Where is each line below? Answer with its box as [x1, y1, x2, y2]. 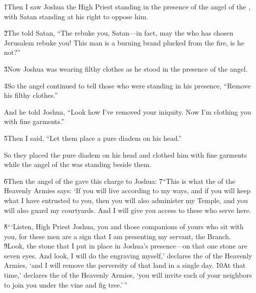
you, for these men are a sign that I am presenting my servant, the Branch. [4, 231, 231, 241]
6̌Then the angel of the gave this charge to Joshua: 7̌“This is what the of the [4, 175, 235, 186]
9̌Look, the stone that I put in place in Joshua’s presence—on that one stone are [4, 241, 248, 251]
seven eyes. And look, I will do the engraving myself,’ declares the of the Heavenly [4, 250, 253, 260]
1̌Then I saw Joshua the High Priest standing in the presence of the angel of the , [4, 1, 251, 11]
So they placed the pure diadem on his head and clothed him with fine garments [4, 149, 247, 160]
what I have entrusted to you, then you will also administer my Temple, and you [4, 195, 248, 205]
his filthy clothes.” [4, 90, 58, 100]
